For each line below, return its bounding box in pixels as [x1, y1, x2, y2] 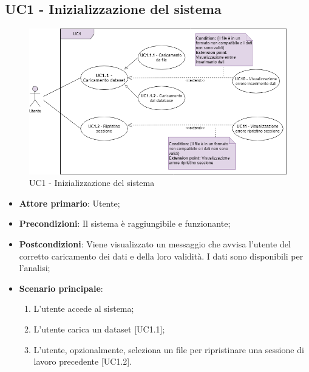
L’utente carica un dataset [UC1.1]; [33, 323, 165, 336]
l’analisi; [19, 261, 50, 274]
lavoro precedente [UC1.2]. [33, 355, 132, 368]
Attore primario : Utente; [19, 196, 120, 209]
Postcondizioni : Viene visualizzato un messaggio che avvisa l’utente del [19, 238, 291, 250]
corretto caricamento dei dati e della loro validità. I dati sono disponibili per [19, 249, 304, 262]
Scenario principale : [19, 281, 103, 294]
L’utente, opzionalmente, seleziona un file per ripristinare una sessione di [33, 343, 304, 356]
